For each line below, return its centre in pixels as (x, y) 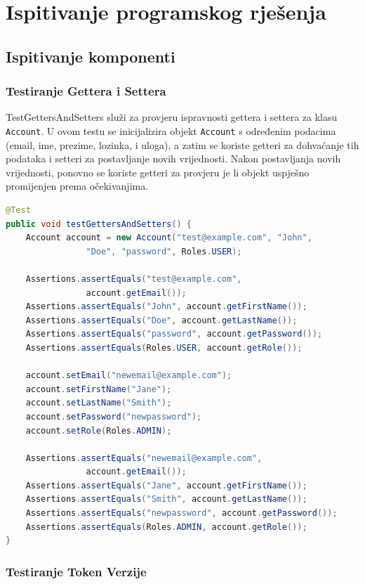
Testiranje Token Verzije (76, 571)
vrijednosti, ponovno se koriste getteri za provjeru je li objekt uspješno (158, 172)
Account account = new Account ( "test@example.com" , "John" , (169, 238)
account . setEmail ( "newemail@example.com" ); (129, 376)
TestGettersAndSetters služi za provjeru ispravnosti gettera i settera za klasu (172, 117)
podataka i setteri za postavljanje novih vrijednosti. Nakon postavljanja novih (173, 158)
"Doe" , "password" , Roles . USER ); (164, 251)
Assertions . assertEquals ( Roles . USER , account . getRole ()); (164, 348)
